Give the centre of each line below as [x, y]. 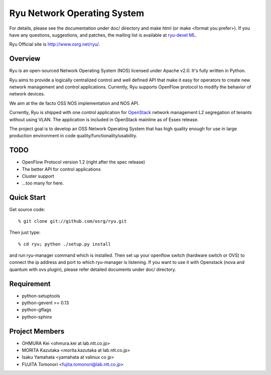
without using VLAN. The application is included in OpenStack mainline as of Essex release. [104, 119]
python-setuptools [41, 296]
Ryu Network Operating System [77, 13]
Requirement [30, 284]
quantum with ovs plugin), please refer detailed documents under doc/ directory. [93, 269]
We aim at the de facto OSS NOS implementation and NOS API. [74, 103]
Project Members [37, 331]
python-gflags [37, 310]
